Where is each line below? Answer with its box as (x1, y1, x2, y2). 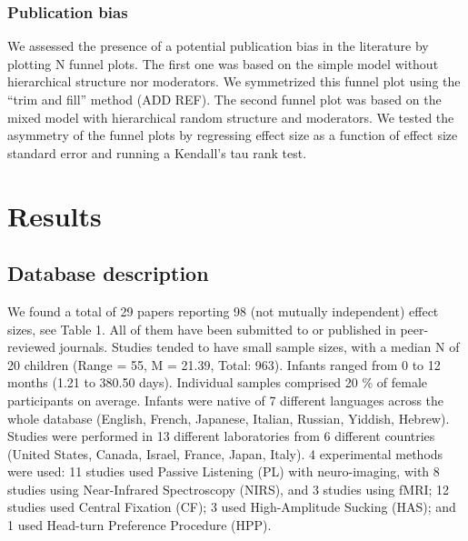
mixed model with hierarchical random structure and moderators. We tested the (7, 107, 454, 126)
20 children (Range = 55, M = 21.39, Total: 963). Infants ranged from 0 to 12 (7, 355, 441, 374)
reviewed (7, 337, 55, 356)
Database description (7, 259, 209, 287)
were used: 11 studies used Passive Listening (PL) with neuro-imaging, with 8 (7, 462, 440, 481)
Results (7, 196, 102, 234)
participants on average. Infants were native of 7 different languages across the (7, 390, 444, 409)
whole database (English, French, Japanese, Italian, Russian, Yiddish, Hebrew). (7, 408, 450, 427)
